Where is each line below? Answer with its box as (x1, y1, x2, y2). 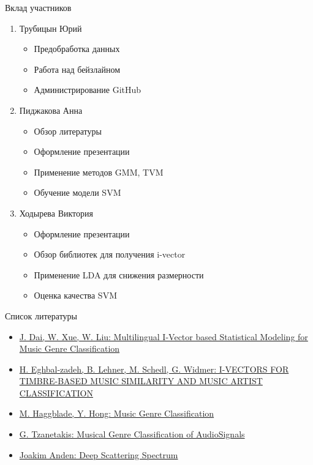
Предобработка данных (34, 42, 120, 55)
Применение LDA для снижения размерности (34, 268, 204, 281)
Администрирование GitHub (34, 83, 141, 96)
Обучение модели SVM (34, 186, 121, 199)
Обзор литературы (34, 124, 102, 137)
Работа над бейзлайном (34, 62, 121, 75)
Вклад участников (5, 1, 72, 13)
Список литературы (5, 309, 78, 322)
